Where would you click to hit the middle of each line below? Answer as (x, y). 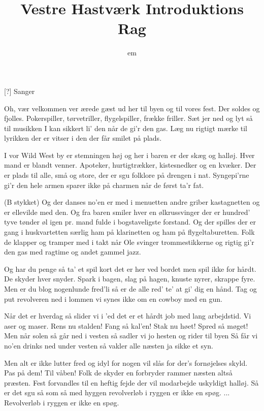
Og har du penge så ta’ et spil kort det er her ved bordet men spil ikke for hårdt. (130, 268)
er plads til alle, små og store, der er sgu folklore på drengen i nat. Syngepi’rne (127, 175)
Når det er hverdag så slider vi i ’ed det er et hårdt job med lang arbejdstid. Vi (128, 316)
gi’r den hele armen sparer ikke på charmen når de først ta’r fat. (104, 185)
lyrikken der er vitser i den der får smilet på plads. (83, 138)
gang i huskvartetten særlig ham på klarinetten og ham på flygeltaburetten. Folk (129, 232)
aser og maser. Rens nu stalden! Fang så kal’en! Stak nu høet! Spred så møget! (126, 325)
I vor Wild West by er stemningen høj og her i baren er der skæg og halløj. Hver (129, 155)
